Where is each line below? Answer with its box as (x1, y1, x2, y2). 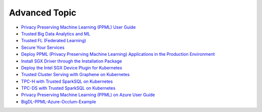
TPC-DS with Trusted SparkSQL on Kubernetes (21, 85, 116, 91)
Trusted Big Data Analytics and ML (21, 31, 91, 36)
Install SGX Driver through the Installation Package (21, 58, 122, 64)
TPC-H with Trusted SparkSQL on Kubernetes (21, 78, 113, 84)
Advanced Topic (9, 7, 77, 18)
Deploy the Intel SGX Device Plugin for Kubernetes (21, 64, 122, 70)
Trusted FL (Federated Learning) (21, 38, 86, 44)
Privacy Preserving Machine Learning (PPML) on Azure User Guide (21, 92, 155, 98)
